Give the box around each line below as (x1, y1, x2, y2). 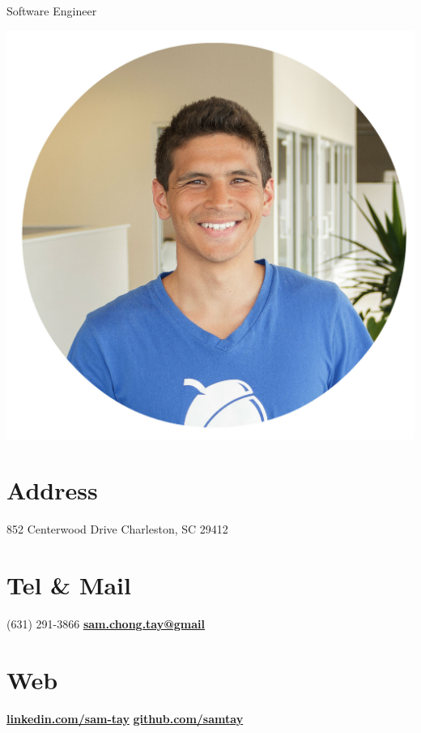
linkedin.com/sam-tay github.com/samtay (6, 709, 244, 727)
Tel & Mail (6, 568, 131, 602)
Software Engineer (6, 2, 97, 19)
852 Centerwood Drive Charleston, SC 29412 (6, 521, 228, 538)
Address (6, 474, 98, 507)
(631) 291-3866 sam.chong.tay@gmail (6, 615, 205, 632)
